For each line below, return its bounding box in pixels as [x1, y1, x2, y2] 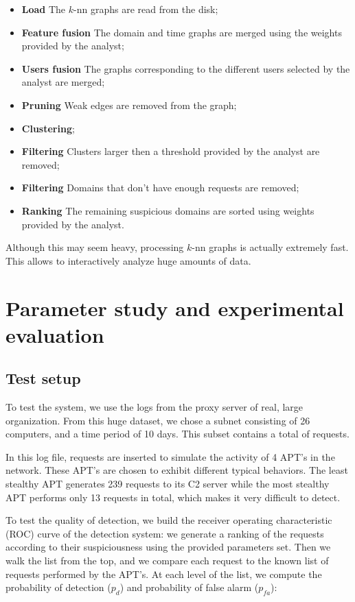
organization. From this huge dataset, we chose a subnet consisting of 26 [5, 413, 310, 427]
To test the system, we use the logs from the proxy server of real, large [5, 400, 304, 414]
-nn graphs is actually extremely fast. [192, 240, 349, 254]
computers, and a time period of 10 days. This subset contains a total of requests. [5, 426, 350, 441]
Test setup [5, 368, 81, 389]
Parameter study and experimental [5, 293, 344, 322]
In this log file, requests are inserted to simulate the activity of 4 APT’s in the [5, 449, 335, 463]
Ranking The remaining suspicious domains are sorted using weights [21, 203, 314, 217]
